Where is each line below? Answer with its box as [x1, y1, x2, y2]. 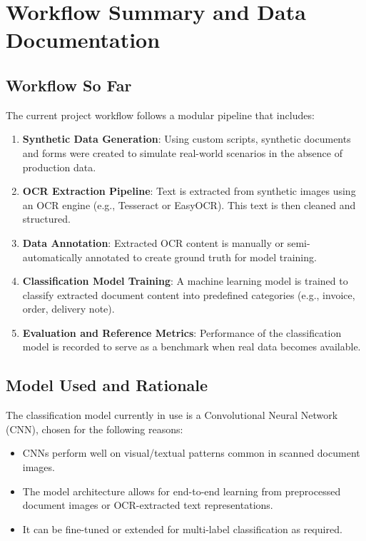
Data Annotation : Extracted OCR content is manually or [22, 235, 285, 250]
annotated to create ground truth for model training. [86, 249, 317, 264]
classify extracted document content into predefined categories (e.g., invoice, [22, 287, 355, 302]
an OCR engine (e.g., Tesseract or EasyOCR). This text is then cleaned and [22, 197, 356, 212]
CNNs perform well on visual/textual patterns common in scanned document [22, 445, 360, 460]
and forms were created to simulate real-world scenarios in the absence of [22, 145, 342, 160]
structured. [22, 211, 71, 226]
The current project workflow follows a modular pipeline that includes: [6, 107, 315, 122]
